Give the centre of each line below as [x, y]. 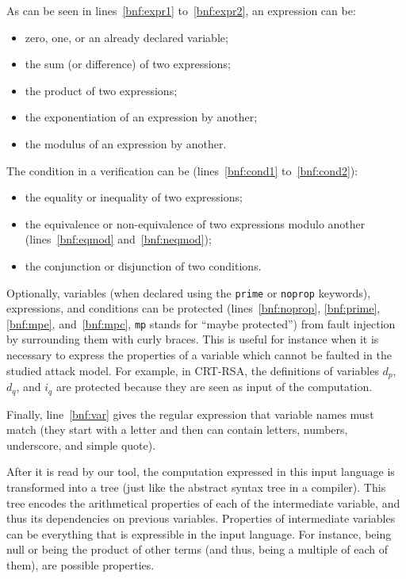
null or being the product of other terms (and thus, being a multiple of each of [197, 549]
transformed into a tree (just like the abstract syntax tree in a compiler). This [196, 487]
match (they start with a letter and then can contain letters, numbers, [177, 429]
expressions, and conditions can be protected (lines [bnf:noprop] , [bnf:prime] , [193, 308]
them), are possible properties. [80, 564]
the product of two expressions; [101, 90]
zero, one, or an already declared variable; [126, 37]
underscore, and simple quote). [81, 445]
